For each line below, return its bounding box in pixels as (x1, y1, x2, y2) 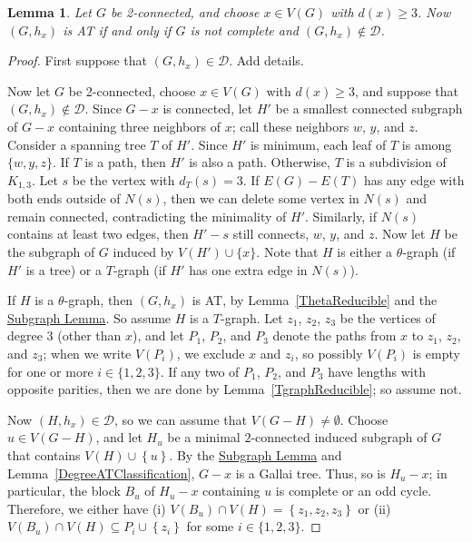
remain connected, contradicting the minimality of (7, 206, 287, 225)
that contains (7, 445, 81, 464)
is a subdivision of (346, 153, 447, 172)
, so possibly (294, 343, 363, 362)
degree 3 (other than (7, 326, 122, 345)
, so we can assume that (114, 409, 248, 429)
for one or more (7, 361, 93, 380)
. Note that (256, 241, 319, 261)
